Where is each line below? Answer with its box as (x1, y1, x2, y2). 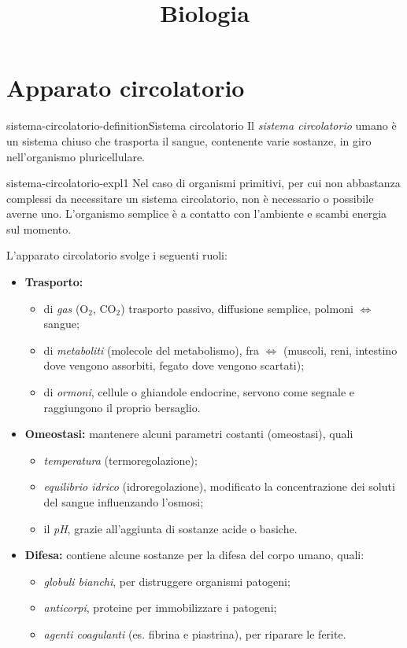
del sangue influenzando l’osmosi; (43, 494, 204, 510)
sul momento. (6, 220, 72, 237)
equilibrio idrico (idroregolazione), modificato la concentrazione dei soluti (43, 478, 395, 495)
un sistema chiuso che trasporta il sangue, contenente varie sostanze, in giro (6, 132, 372, 149)
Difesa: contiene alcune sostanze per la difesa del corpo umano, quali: (24, 547, 364, 563)
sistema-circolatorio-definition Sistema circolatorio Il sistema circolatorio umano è (6, 117, 397, 134)
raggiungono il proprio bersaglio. (43, 399, 201, 415)
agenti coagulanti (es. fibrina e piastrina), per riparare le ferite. (43, 625, 346, 642)
